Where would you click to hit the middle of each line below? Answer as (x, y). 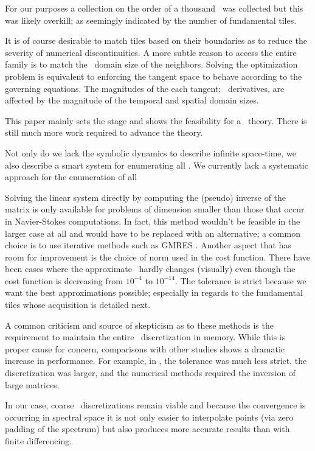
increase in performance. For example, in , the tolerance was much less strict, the (156, 361)
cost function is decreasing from (64, 280)
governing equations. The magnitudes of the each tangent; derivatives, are (145, 88)
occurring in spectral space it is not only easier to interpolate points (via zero (149, 417)
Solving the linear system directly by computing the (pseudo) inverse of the (146, 197)
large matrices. (32, 384)
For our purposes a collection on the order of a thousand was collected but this (154, 8)
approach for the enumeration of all (71, 177)
